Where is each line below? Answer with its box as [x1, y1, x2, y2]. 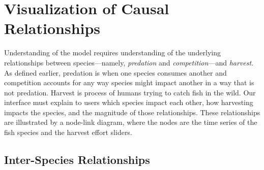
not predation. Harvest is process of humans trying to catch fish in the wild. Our [4, 87, 256, 97]
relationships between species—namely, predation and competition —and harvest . [4, 57, 254, 67]
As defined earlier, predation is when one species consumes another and [4, 67, 227, 78]
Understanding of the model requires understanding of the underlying [4, 47, 221, 58]
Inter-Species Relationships [4, 152, 150, 167]
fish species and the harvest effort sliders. [4, 127, 132, 138]
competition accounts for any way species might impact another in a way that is [4, 77, 254, 88]
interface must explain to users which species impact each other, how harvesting [4, 97, 253, 108]
